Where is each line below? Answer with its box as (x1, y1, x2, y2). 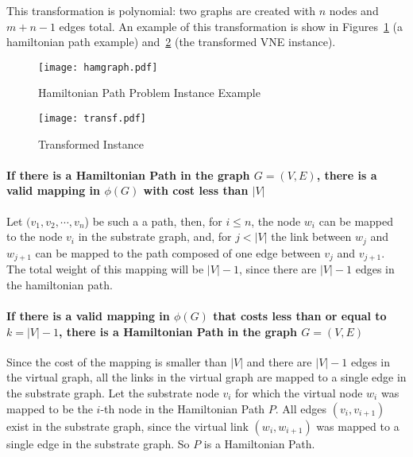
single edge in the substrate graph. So (6, 435, 190, 451)
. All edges (275, 400, 327, 416)
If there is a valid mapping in (6, 307, 170, 323)
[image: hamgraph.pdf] (38, 61, 158, 73)
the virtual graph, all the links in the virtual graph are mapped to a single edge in (6, 369, 407, 385)
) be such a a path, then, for (84, 212, 222, 229)
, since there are (238, 261, 317, 277)
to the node (6, 228, 63, 245)
